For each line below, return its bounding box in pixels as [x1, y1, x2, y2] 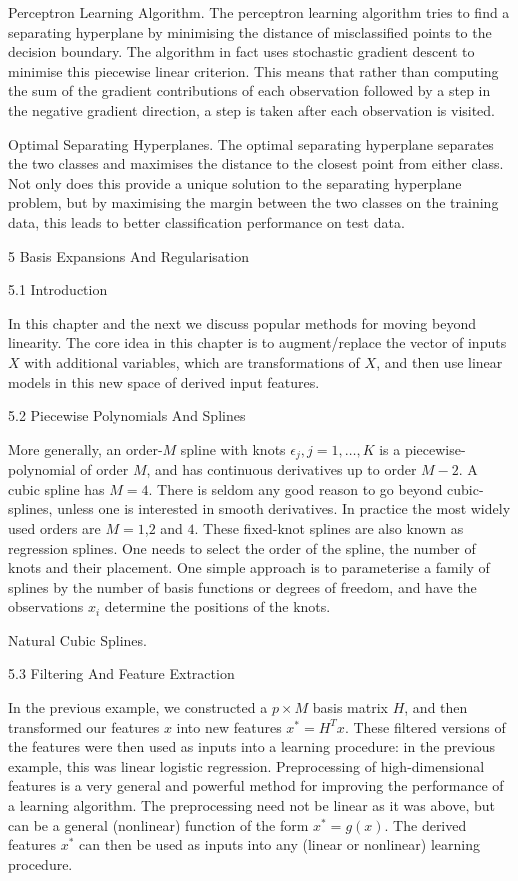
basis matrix [312, 697, 388, 718]
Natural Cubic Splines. [8, 629, 147, 650]
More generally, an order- [8, 438, 163, 459]
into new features [176, 716, 282, 737]
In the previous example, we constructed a [8, 697, 268, 718]
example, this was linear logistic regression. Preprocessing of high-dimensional [8, 755, 485, 776]
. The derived [384, 814, 467, 835]
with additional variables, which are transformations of [24, 351, 360, 372]
